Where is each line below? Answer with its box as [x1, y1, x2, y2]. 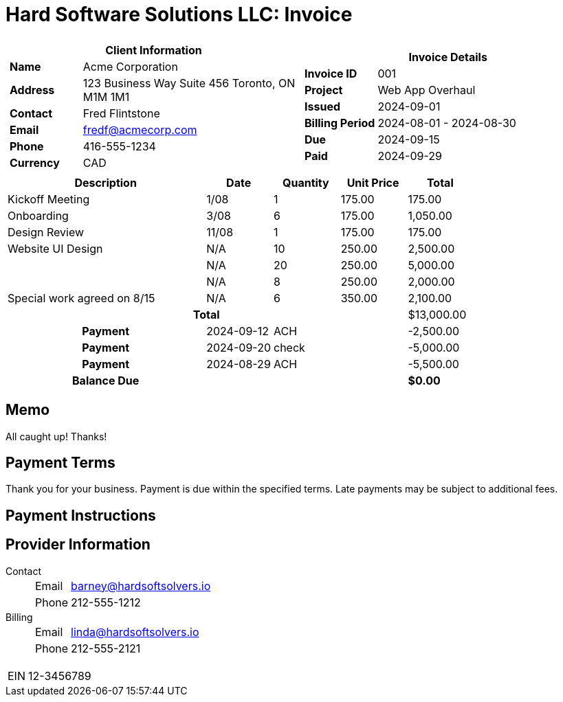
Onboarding [8, 208, 69, 223]
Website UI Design [8, 241, 103, 256]
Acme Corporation [82, 59, 178, 73]
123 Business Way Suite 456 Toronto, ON [82, 76, 296, 90]
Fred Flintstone [82, 106, 160, 120]
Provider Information [5, 536, 151, 554]
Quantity [283, 175, 329, 190]
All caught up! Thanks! [5, 430, 107, 442]
